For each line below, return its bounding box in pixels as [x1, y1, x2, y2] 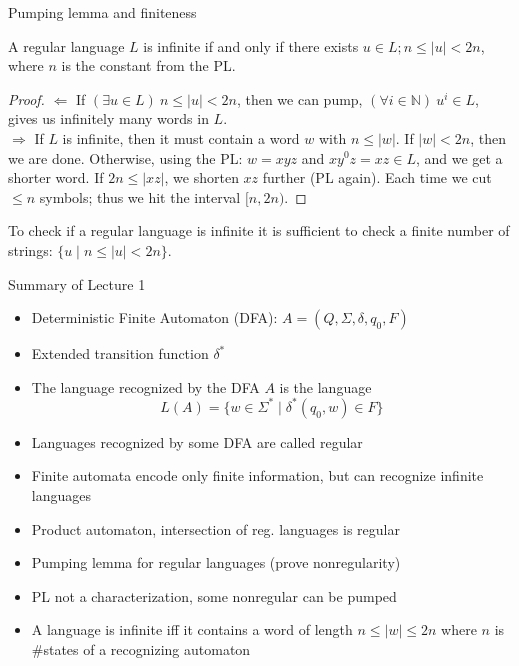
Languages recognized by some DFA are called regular [31, 431, 363, 452]
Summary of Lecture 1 [8, 273, 146, 294]
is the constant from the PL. [61, 55, 236, 76]
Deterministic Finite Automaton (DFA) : [31, 307, 278, 328]
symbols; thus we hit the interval [39, 186, 241, 207]
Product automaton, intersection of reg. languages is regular [31, 518, 400, 539]
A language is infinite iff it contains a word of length [31, 619, 353, 640]
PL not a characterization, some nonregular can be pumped [31, 585, 397, 606]
